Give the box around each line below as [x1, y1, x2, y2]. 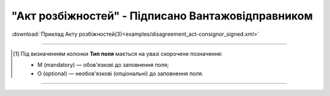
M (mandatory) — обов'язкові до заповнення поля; [37, 61, 169, 69]
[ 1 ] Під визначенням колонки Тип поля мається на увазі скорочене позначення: [13, 50, 223, 57]
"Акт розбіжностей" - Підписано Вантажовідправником [11, 9, 313, 22]
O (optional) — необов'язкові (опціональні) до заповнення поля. [37, 70, 204, 77]
